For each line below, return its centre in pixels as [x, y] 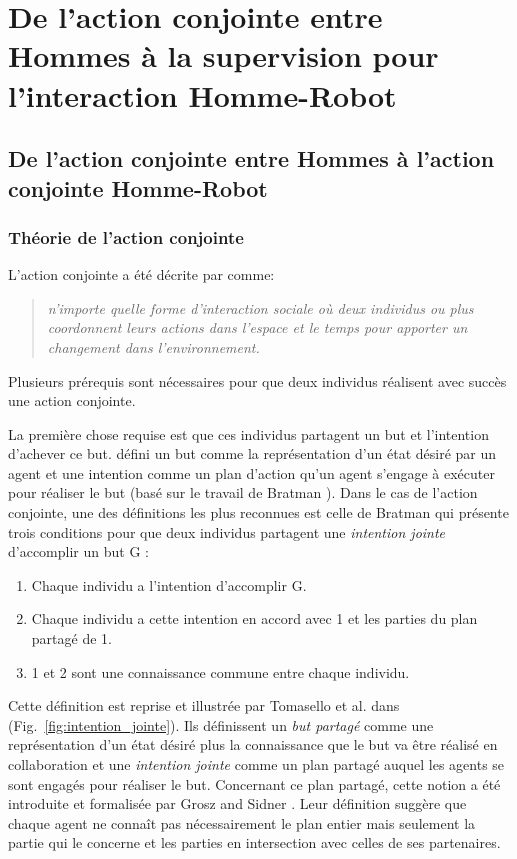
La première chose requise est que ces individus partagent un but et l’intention [248, 433]
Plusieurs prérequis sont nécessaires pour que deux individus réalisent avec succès [257, 380]
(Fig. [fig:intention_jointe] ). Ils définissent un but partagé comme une [221, 724]
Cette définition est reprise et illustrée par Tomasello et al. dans [204, 705]
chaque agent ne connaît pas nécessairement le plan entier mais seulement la [242, 822]
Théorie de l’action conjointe [126, 236]
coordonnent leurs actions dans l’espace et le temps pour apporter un [257, 327]
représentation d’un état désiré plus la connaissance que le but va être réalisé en [253, 744]
